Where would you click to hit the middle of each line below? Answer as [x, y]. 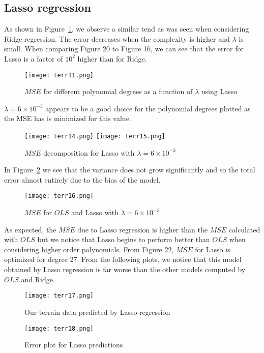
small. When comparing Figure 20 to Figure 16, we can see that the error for [124, 49]
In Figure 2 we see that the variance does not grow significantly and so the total [130, 170]
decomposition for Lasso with [89, 152]
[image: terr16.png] [59, 196]
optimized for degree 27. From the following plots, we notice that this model [123, 259]
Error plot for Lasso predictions [74, 345]
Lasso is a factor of [34, 58]
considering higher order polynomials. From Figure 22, [89, 249]
